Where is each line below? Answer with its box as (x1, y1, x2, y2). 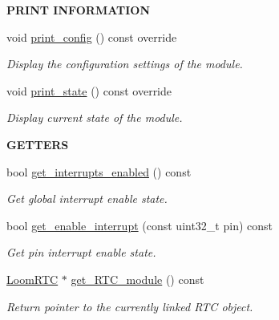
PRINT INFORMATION (6, 2, 151, 18)
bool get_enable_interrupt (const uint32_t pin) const (6, 217, 273, 233)
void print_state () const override (6, 82, 172, 99)
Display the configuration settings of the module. (6, 55, 243, 72)
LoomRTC (6, 270, 59, 287)
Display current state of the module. (6, 109, 183, 126)
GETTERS (6, 136, 69, 152)
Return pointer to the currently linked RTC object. (6, 298, 253, 314)
